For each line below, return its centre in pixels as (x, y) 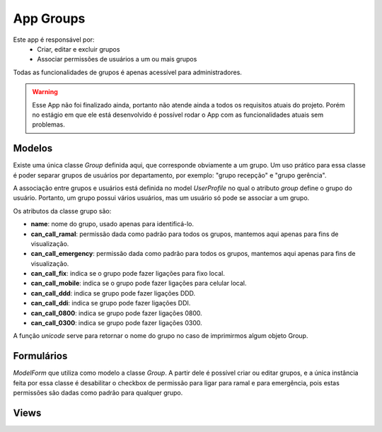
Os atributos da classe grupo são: (62, 211)
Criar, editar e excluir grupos (79, 49)
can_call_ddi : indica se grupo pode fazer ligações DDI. (111, 303)
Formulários (40, 356)
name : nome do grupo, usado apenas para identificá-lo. (112, 224)
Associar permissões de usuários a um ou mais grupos (117, 59)
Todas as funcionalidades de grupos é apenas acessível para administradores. (127, 72)
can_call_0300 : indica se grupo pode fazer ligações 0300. (116, 323)
